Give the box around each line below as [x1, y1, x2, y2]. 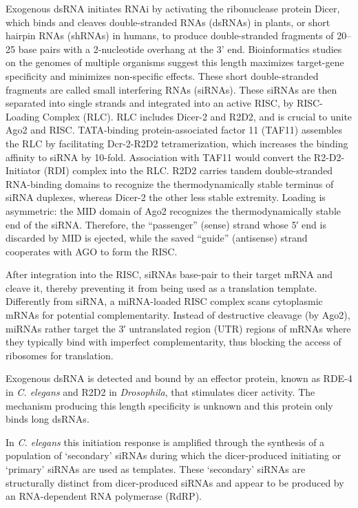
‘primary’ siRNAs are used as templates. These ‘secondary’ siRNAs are [6, 462, 306, 476]
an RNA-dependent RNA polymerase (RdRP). [6, 489, 202, 503]
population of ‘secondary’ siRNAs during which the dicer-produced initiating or [6, 448, 341, 463]
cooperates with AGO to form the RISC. [6, 244, 178, 258]
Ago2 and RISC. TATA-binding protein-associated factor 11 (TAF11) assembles [6, 123, 342, 137]
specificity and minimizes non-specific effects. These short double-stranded [6, 68, 319, 83]
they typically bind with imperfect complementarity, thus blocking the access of [6, 335, 341, 349]
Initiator [6, 163, 41, 178]
